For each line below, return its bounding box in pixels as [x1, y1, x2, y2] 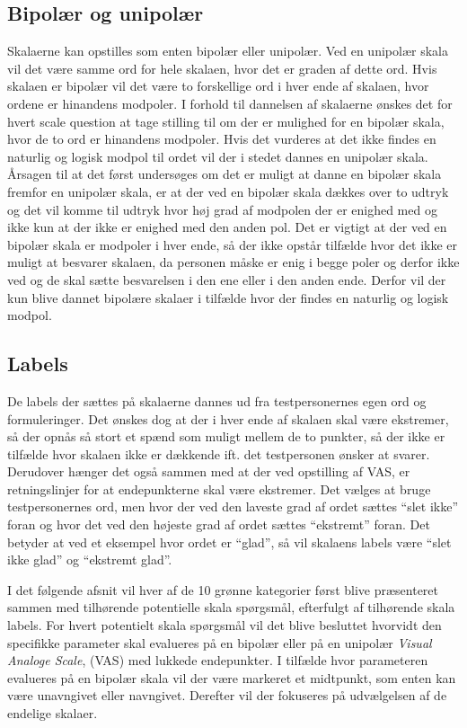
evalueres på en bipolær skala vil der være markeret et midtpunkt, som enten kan [7, 668, 456, 687]
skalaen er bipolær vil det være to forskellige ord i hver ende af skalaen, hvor [7, 76, 429, 95]
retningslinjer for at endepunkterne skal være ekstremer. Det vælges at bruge [7, 479, 431, 498]
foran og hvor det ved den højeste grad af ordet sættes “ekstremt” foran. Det [7, 515, 430, 534]
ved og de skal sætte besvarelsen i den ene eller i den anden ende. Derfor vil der [7, 270, 446, 289]
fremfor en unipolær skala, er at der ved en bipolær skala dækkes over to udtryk [7, 182, 449, 200]
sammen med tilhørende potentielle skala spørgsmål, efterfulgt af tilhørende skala [7, 598, 455, 617]
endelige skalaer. [7, 704, 98, 722]
